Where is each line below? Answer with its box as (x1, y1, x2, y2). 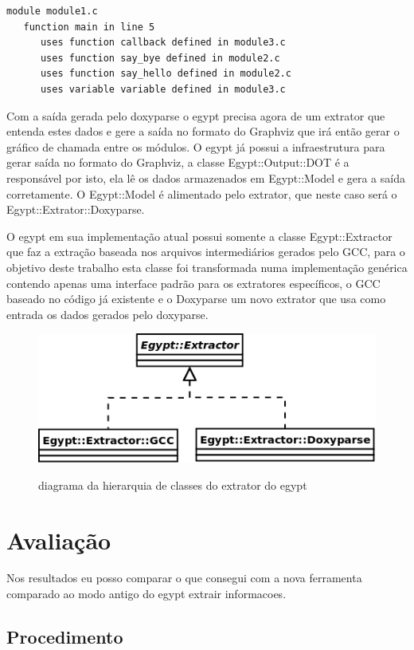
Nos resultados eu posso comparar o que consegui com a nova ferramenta (6, 569, 362, 586)
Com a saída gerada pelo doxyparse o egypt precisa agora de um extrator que (6, 107, 385, 124)
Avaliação (6, 523, 111, 556)
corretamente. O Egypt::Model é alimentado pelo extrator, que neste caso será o (6, 185, 397, 202)
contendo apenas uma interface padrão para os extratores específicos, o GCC (6, 274, 381, 291)
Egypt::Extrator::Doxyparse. (6, 201, 145, 218)
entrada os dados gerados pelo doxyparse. (6, 305, 209, 322)
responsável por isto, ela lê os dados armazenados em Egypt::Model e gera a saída (6, 169, 405, 186)
